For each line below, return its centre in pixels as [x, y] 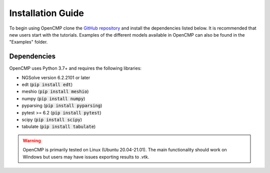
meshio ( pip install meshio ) [55, 92]
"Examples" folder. [28, 42]
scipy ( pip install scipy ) [52, 119]
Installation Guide [47, 13]
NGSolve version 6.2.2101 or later [56, 77]
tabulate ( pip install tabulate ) [59, 127]
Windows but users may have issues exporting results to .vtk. [86, 157]
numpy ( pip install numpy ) [53, 98]
